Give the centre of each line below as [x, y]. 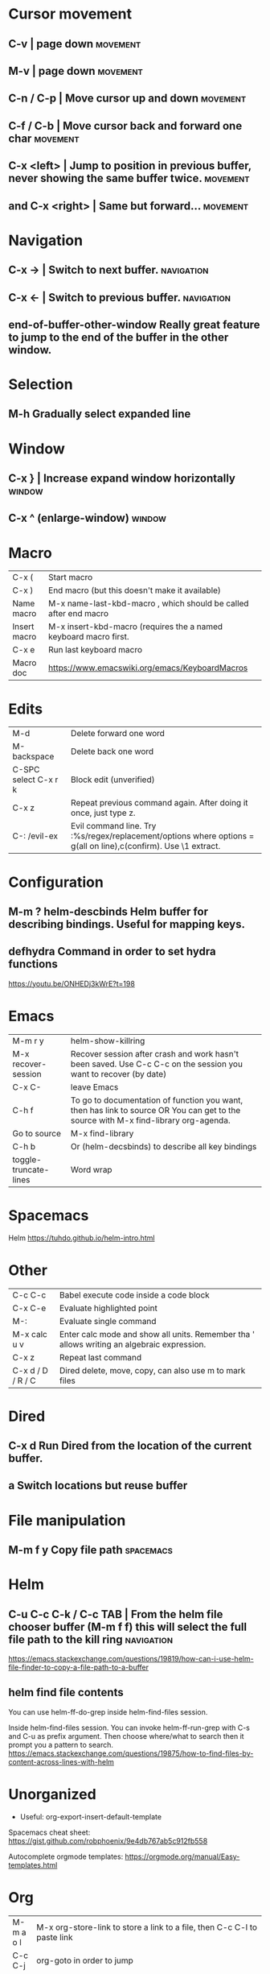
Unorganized [52, 1795]
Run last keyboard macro [95, 650]
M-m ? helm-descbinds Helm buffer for [108, 911]
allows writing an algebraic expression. [133, 1344]
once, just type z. [103, 813]
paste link [54, 1937]
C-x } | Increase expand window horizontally [122, 479]
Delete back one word [112, 751]
